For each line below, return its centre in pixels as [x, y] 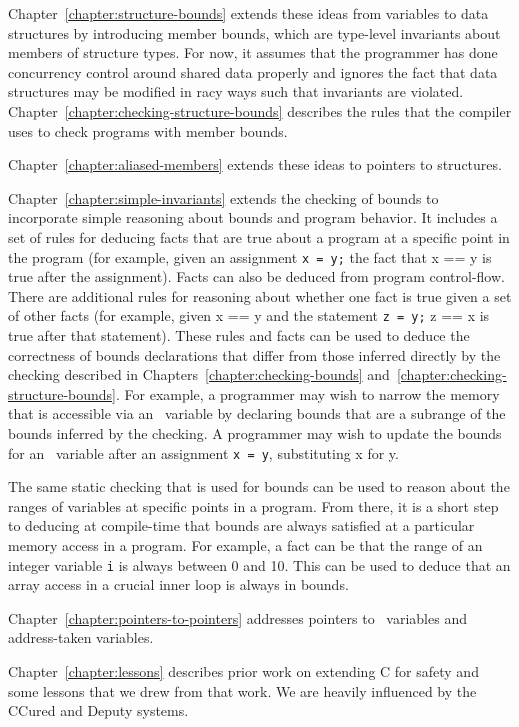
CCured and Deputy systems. [98, 710]
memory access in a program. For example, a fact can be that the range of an [245, 545]
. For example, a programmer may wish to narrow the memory [307, 393]
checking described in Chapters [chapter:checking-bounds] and [199, 374]
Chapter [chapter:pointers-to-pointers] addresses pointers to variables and [237, 617]
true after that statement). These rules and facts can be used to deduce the [239, 335]
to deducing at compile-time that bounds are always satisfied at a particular [241, 525]
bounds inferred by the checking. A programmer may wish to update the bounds [255, 433]
